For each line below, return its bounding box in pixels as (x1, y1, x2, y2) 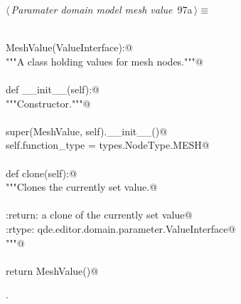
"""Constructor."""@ (6, 95, 91, 110)
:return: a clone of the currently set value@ (6, 207, 193, 222)
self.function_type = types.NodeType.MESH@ (6, 137, 210, 152)
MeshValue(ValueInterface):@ (6, 40, 133, 55)
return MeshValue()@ (6, 263, 99, 278)
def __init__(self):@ (6, 81, 100, 96)
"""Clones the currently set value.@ (6, 179, 158, 194)
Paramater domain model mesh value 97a (11, 2, 193, 16)
